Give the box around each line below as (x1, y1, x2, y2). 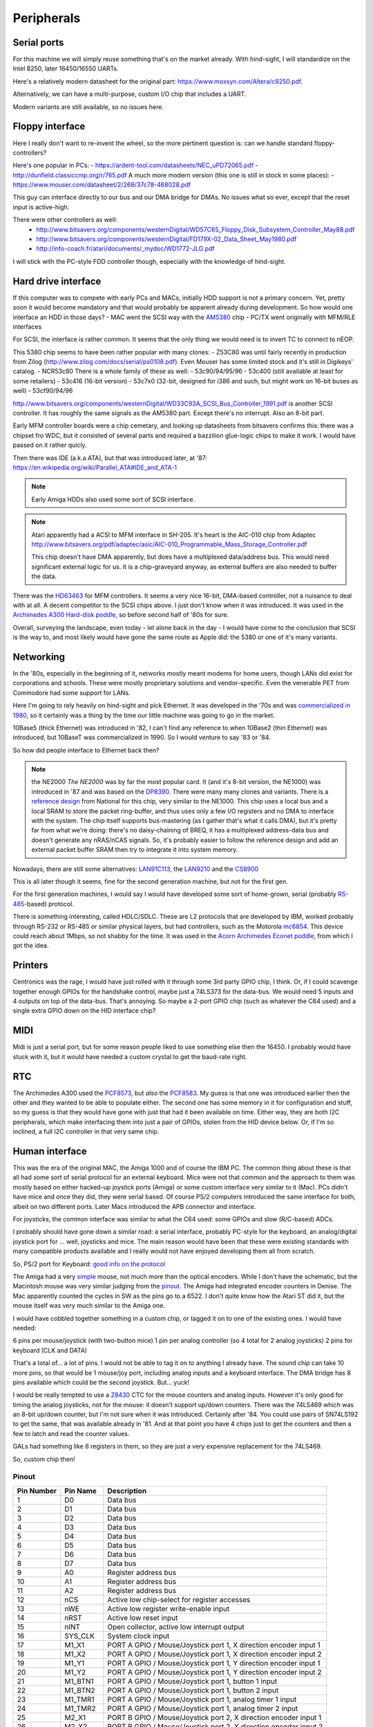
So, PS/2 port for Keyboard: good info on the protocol (12, 1259, 166, 1268)
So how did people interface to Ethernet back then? (12, 746, 160, 754)
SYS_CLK (64, 1631, 95, 1641)
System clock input (107, 1631, 170, 1641)
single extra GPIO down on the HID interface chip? (12, 1006, 156, 1015)
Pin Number (17, 1486, 57, 1496)
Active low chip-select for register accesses (107, 1594, 251, 1604)
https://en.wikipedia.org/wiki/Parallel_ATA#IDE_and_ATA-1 (12, 463, 178, 471)
